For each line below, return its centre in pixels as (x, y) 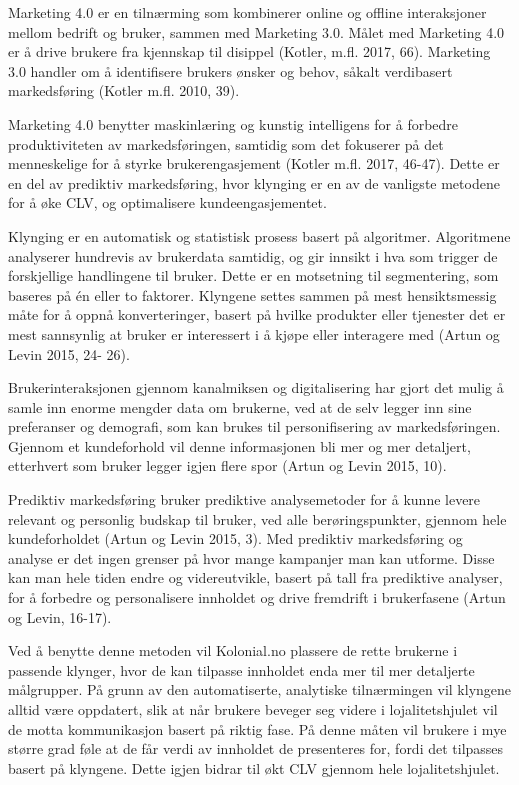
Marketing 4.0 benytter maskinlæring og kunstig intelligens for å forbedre (233, 123)
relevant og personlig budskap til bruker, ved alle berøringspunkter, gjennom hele (257, 518)
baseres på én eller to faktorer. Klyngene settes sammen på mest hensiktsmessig (252, 294)
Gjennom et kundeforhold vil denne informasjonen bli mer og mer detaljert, (239, 445)
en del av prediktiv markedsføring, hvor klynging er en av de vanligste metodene (254, 182)
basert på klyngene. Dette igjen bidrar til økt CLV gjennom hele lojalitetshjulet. (254, 767)
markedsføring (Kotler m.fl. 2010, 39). (124, 90)
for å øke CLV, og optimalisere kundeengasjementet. (167, 202)
